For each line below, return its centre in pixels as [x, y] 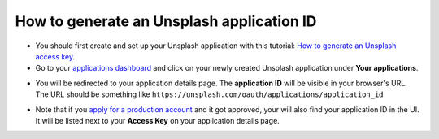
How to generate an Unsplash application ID [166, 21]
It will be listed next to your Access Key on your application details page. [157, 120]
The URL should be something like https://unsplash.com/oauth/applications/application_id [209, 94]
